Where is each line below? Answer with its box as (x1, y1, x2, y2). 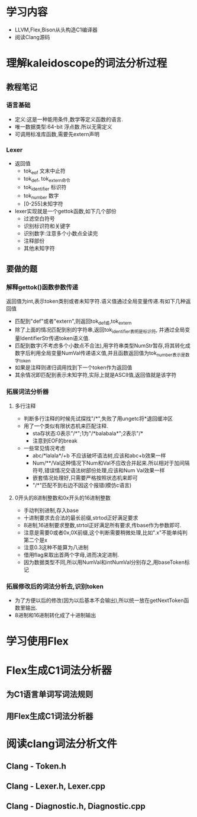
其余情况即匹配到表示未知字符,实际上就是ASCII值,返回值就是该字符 (14, 371, 177, 379)
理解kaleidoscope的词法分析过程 (6, 57, 167, 70)
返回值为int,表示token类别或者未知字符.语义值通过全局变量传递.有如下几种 (6, 297, 186, 305)
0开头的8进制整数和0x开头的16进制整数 (14, 494, 111, 501)
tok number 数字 (23, 192, 59, 200)
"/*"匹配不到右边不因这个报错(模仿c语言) (32, 481, 132, 489)
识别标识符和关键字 (23, 223, 71, 230)
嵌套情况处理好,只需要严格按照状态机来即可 (32, 474, 138, 481)
